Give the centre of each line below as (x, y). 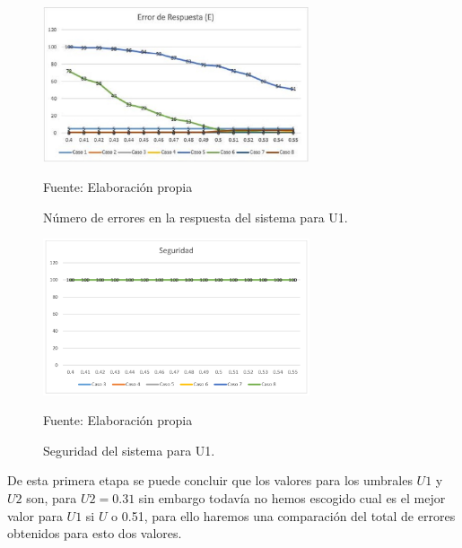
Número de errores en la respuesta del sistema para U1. (196, 217)
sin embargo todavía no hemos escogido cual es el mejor (292, 498)
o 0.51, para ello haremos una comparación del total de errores (283, 515)
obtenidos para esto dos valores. (95, 533)
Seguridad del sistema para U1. (129, 450)
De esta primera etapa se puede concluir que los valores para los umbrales (210, 480)
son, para (52, 498)
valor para (35, 515)
